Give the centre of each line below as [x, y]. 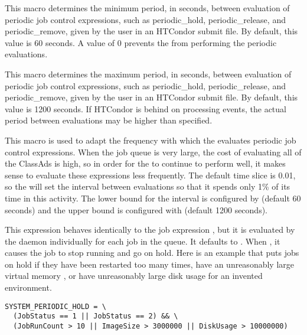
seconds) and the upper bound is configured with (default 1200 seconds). [136, 209]
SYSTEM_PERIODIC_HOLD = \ [55, 306]
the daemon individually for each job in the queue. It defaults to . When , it [143, 241]
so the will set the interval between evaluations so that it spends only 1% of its [148, 186]
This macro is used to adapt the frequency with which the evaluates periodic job [151, 140]
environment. [28, 287]
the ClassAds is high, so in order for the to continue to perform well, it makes [145, 163]
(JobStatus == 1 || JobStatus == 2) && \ [96, 316]
